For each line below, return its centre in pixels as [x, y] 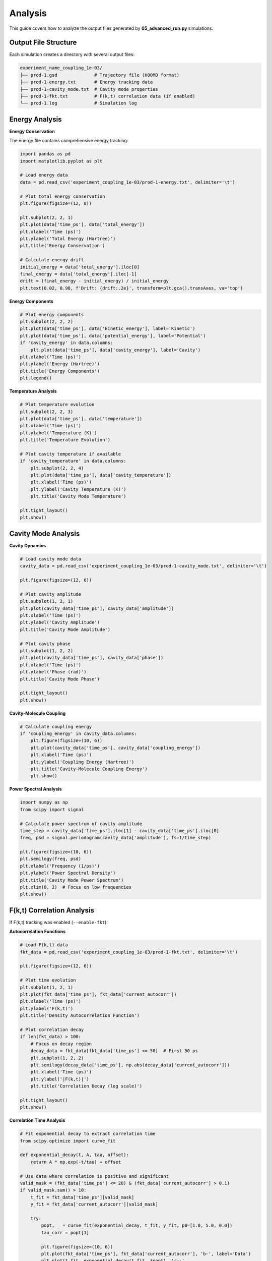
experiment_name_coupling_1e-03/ [61, 68]
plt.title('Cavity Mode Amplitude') [65, 629]
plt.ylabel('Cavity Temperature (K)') [78, 489]
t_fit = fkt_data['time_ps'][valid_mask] [82, 1197]
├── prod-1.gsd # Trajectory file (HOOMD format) [100, 75]
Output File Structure [43, 43]
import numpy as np [44, 803]
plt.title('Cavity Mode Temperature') [78, 496]
